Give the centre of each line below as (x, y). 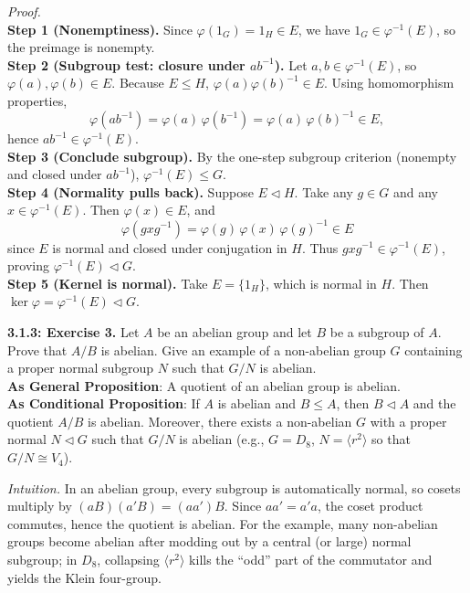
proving (28, 265)
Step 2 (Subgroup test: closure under (126, 64)
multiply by (40, 506)
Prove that (37, 349)
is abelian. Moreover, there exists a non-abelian (220, 421)
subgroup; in (42, 560)
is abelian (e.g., (222, 439)
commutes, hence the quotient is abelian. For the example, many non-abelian (223, 523)
